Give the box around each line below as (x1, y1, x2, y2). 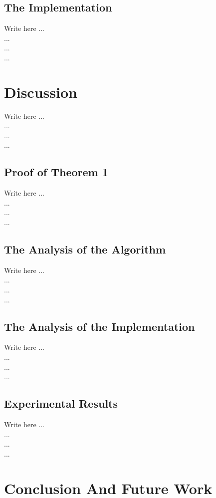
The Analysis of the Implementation (4, 318, 195, 334)
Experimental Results (4, 396, 118, 411)
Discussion (4, 81, 77, 102)
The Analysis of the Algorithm (4, 242, 166, 257)
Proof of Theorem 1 (4, 164, 108, 180)
